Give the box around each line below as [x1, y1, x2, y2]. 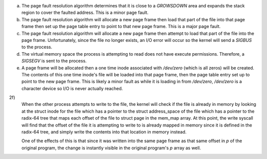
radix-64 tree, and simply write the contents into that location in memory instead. [21, 129, 187, 135]
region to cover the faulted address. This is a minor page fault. [21, 10, 149, 16]
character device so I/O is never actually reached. [21, 85, 123, 91]
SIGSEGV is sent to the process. [21, 58, 87, 64]
